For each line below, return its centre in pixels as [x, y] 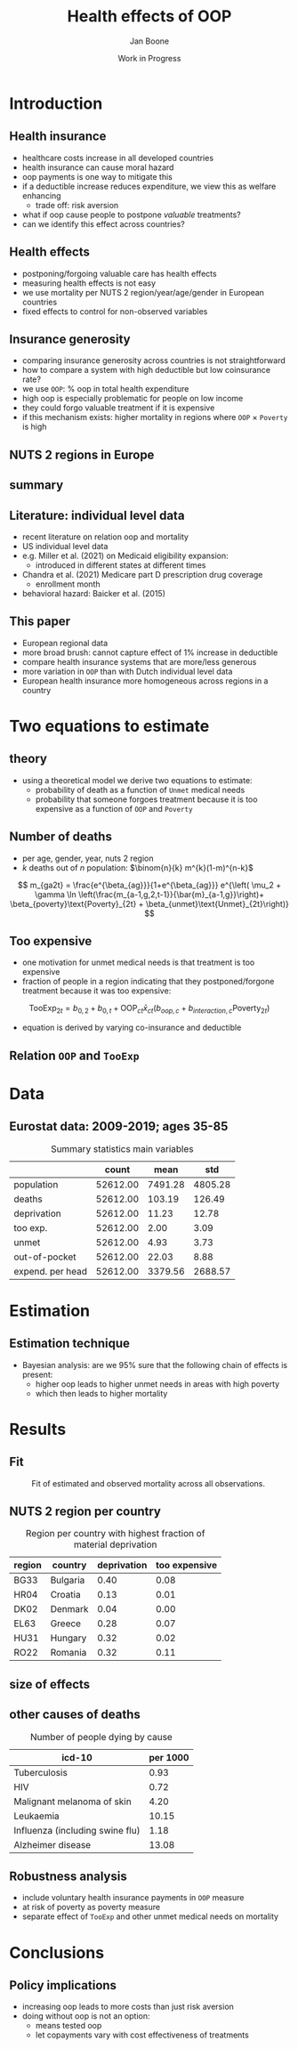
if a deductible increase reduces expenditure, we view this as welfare [149, 186]
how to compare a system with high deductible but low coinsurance [146, 370]
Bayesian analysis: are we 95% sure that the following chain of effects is [154, 1365]
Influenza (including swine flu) [77, 1830]
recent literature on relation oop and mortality [105, 537]
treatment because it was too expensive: [97, 991]
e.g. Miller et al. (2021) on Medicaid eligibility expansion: [125, 555]
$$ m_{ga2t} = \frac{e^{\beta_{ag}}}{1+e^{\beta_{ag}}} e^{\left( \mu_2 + [149, 885]
